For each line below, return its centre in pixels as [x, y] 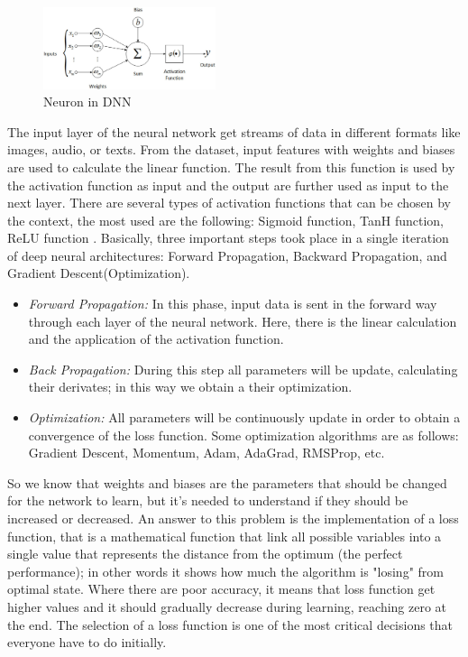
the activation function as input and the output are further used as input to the [228, 185]
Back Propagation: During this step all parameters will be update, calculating [243, 369]
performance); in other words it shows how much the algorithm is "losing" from [225, 571]
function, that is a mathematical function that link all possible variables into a [225, 536]
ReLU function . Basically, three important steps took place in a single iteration [228, 238]
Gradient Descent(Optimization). [99, 273]
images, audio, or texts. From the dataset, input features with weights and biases [231, 149]
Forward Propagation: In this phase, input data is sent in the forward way [233, 304]
